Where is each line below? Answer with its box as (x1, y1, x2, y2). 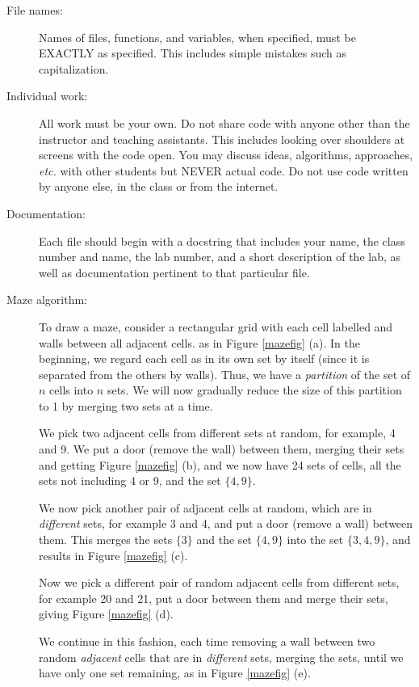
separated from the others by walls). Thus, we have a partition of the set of (39, 365, 411, 382)
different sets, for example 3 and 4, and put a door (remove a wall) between (39, 515, 413, 532)
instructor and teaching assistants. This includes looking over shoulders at (39, 130, 405, 147)
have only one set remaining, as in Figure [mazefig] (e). (39, 664, 311, 681)
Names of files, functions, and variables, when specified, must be (39, 28, 356, 45)
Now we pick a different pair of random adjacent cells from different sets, (39, 574, 400, 591)
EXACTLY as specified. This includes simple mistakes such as (39, 44, 346, 61)
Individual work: (6, 87, 88, 104)
